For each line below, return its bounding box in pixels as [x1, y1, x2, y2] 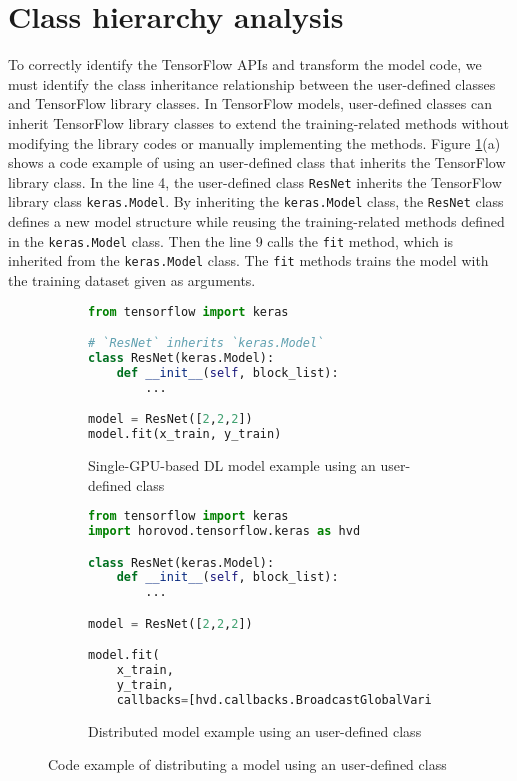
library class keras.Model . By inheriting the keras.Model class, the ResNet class [8, 191, 504, 212]
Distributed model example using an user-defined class [88, 720, 422, 741]
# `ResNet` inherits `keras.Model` [88, 336, 325, 351]
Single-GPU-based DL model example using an [88, 454, 376, 475]
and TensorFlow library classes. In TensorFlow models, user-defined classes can [8, 93, 492, 114]
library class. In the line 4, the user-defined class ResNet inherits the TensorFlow [8, 171, 502, 192]
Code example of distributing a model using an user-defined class [48, 754, 447, 775]
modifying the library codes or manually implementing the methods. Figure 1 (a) [8, 132, 501, 153]
